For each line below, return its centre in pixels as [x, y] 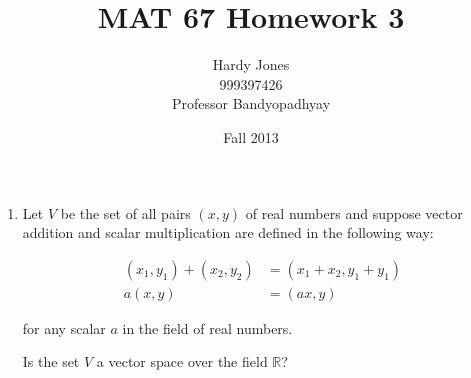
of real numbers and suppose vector [354, 212]
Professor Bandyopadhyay [251, 103]
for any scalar [64, 327]
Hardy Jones [251, 64]
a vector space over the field [182, 361]
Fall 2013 [251, 136]
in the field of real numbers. [207, 327]
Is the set [51, 361]
